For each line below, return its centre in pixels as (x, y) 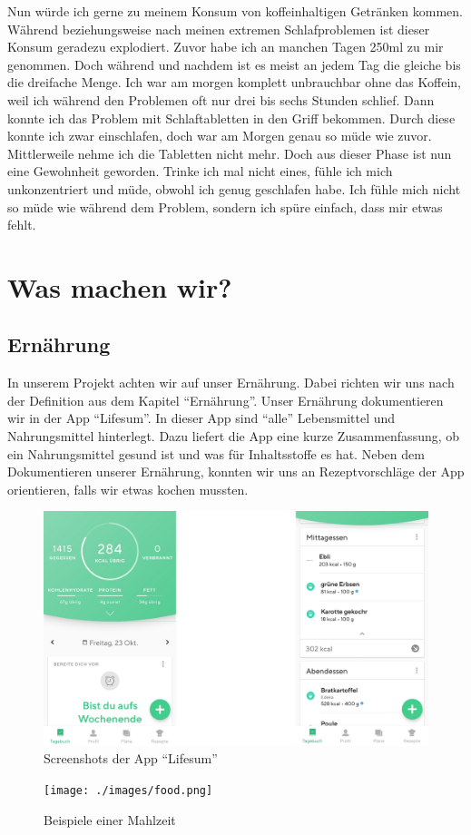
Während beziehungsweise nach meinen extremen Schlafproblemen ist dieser (219, 29)
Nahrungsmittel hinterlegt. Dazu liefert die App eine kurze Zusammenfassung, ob (234, 436)
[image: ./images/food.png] (128, 791)
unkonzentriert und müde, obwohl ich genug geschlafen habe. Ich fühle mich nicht (234, 188)
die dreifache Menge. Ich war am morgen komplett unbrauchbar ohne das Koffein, (234, 82)
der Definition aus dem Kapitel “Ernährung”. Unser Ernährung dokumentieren (226, 400)
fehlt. (22, 225)
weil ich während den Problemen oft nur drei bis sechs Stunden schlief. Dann (221, 99)
